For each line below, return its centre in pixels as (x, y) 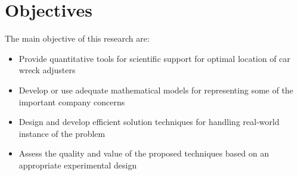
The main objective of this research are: (77, 38)
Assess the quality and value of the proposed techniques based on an (144, 153)
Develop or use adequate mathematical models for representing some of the (156, 90)
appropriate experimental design (78, 165)
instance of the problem (62, 133)
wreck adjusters (47, 70)
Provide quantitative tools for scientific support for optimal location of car (155, 58)
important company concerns (72, 101)
